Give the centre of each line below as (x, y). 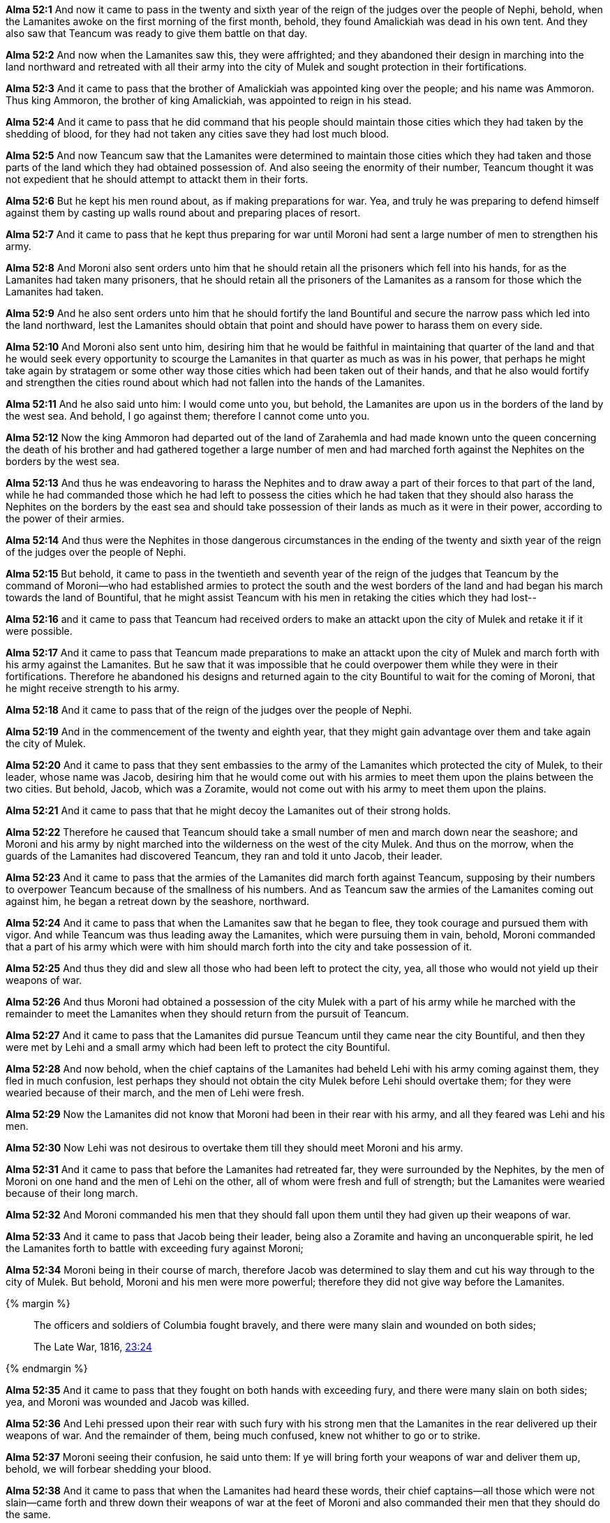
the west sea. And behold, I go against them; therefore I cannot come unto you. (188, 416)
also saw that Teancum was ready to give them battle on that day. (157, 33)
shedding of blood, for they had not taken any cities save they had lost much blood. (198, 134)
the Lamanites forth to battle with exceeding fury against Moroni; (155, 1248)
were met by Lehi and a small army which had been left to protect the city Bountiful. (198, 1047)
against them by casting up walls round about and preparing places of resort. (183, 213)
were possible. (39, 631)
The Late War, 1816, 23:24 (93, 1347)
